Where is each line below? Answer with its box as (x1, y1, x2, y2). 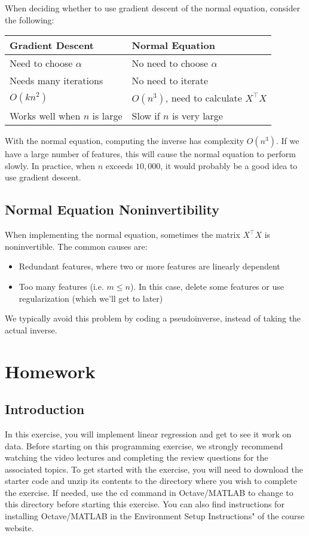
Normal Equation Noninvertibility (5, 200, 219, 219)
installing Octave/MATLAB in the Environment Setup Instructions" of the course (5, 510, 305, 522)
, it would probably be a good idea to (160, 159, 298, 171)
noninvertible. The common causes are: (5, 240, 148, 252)
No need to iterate (131, 73, 209, 88)
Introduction (5, 400, 85, 418)
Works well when (10, 109, 81, 123)
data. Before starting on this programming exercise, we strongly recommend (5, 439, 283, 452)
